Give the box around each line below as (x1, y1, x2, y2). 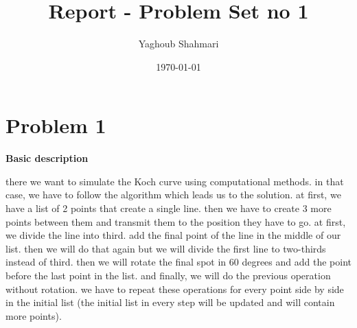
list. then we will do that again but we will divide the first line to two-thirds (5, 241, 326, 255)
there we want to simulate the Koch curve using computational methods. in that (5, 174, 344, 188)
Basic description (5, 151, 89, 165)
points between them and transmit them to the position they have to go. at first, (5, 214, 346, 229)
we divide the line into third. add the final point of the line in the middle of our (5, 228, 341, 242)
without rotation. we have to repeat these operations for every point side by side (5, 281, 344, 296)
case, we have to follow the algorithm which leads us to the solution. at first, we (5, 187, 341, 202)
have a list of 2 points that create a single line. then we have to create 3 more (5, 201, 332, 215)
